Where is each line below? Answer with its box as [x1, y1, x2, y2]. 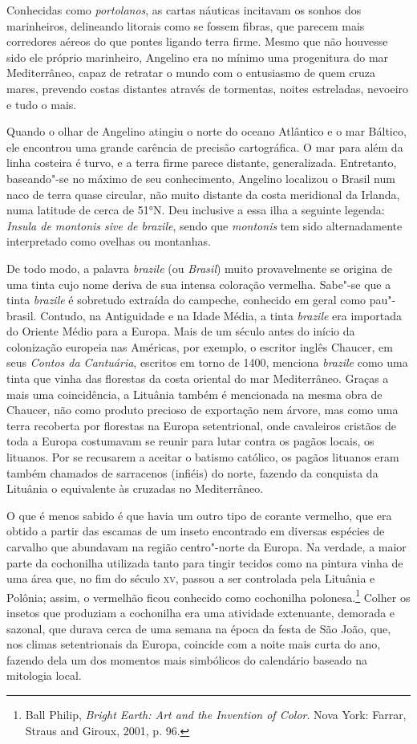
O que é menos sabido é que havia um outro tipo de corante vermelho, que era [6, 506, 392, 523]
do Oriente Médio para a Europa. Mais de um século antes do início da [6, 323, 355, 339]
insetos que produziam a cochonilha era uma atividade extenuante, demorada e [6, 604, 395, 621]
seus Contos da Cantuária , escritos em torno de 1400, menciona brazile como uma [6, 354, 408, 371]
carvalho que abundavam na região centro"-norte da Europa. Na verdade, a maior [6, 539, 407, 555]
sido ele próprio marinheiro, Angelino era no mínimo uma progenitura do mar [6, 48, 389, 65]
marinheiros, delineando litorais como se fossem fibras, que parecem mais [6, 17, 365, 34]
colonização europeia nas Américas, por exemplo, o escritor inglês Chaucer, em [6, 338, 393, 355]
